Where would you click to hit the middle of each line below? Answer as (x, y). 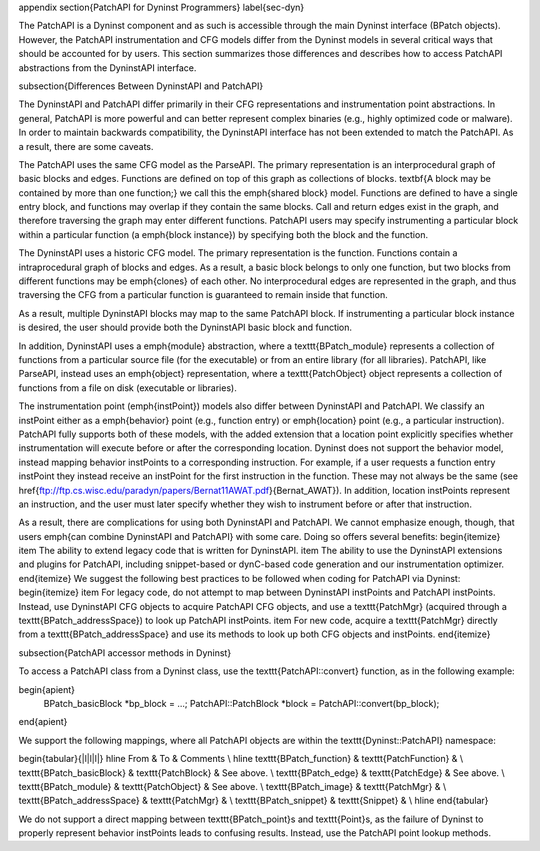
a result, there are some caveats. (86, 146)
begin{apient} (46, 689)
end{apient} (43, 722)
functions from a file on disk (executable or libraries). (127, 387)
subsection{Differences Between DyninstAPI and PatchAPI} (141, 86)
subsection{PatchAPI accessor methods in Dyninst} (125, 652)
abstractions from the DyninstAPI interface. (107, 67)
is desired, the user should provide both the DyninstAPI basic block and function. (185, 327)
